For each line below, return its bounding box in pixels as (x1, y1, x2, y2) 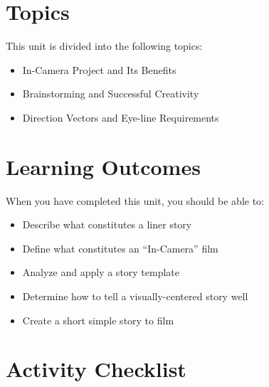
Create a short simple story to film (22, 312, 174, 327)
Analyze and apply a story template (22, 265, 180, 280)
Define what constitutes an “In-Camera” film (22, 240, 218, 255)
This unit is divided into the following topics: (6, 38, 203, 53)
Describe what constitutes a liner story (22, 217, 192, 232)
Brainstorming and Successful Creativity (22, 86, 199, 101)
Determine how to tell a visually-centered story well (22, 289, 248, 303)
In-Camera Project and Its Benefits (22, 62, 176, 77)
